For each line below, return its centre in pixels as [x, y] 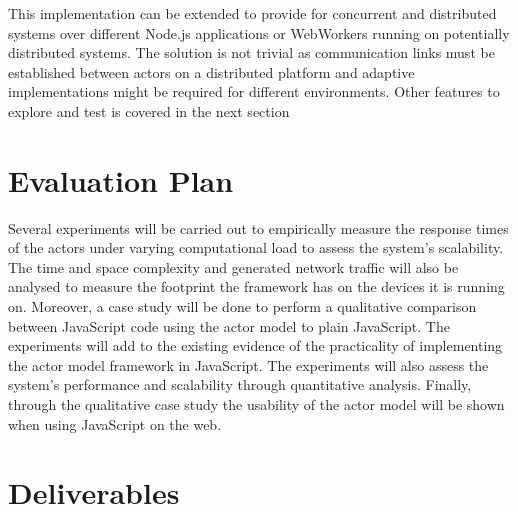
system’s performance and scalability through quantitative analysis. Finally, [240, 384]
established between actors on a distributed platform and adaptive [211, 71]
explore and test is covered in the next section [149, 110]
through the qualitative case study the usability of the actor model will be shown [256, 404]
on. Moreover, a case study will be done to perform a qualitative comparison [242, 306]
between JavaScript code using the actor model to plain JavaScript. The [229, 325]
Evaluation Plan [121, 179]
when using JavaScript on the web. [115, 423]
